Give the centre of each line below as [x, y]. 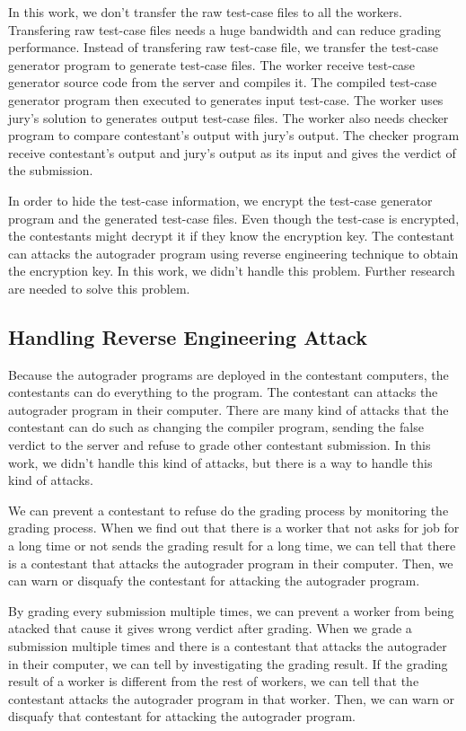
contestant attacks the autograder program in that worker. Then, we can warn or [232, 698]
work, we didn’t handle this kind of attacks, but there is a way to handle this [220, 462]
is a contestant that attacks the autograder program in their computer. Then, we [231, 563]
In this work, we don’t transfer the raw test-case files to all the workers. [205, 12]
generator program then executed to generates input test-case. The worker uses [226, 99]
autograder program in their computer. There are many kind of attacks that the [229, 409]
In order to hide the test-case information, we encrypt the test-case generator [220, 200]
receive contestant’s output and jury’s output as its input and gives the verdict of [232, 152]
